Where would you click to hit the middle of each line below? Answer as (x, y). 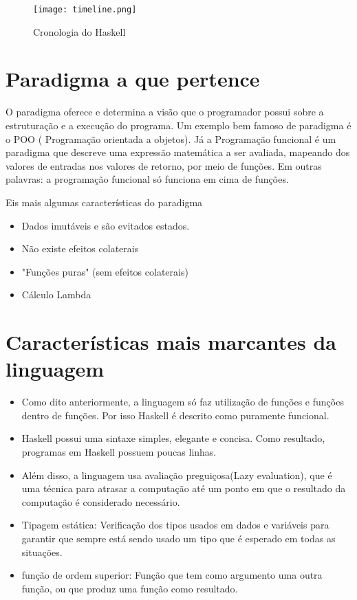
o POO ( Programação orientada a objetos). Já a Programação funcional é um (171, 138)
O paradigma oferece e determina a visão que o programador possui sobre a (165, 112)
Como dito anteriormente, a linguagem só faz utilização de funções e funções (183, 402)
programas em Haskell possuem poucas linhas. (119, 452)
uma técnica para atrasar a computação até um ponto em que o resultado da (184, 488)
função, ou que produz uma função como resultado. (130, 588)
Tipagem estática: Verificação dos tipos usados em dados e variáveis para (175, 525)
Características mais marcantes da (171, 342)
